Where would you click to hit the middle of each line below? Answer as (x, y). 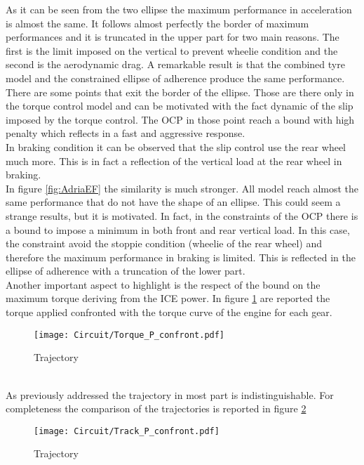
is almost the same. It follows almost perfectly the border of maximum (157, 23)
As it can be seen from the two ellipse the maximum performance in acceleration (179, 9)
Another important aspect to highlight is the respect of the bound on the (163, 284)
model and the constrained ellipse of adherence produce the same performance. (175, 78)
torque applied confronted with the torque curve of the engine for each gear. (169, 312)
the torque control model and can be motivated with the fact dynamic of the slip (180, 106)
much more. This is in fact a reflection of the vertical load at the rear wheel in (174, 161)
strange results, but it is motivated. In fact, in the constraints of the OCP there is (182, 215)
